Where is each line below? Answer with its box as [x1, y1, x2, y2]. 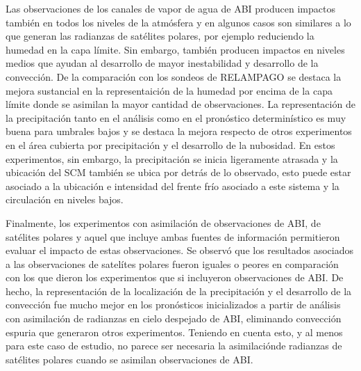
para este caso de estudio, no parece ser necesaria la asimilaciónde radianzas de [6, 338, 342, 353]
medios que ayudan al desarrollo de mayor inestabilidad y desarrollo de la [6, 56, 319, 70]
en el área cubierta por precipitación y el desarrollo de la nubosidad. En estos [6, 137, 335, 152]
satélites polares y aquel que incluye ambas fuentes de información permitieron [6, 229, 340, 244]
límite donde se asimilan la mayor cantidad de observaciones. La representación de [6, 97, 355, 111]
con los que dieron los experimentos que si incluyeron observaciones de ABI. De [6, 270, 344, 285]
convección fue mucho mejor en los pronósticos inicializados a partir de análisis [6, 297, 341, 312]
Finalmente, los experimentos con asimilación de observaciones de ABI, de [6, 215, 321, 230]
